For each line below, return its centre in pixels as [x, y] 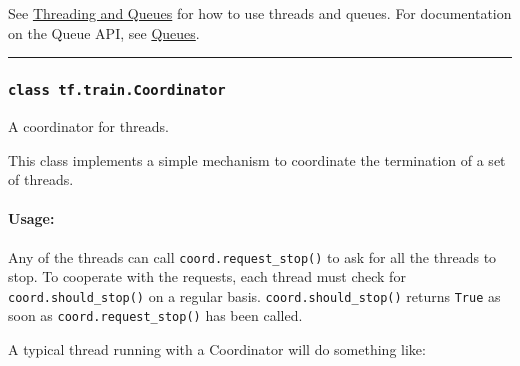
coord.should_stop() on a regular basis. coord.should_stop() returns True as [254, 295]
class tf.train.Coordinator [117, 90]
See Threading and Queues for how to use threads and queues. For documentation [260, 13]
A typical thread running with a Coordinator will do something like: [217, 349]
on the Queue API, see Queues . [104, 32]
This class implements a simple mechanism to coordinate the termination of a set [257, 159]
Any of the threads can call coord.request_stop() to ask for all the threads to [252, 256]
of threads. [41, 179]
